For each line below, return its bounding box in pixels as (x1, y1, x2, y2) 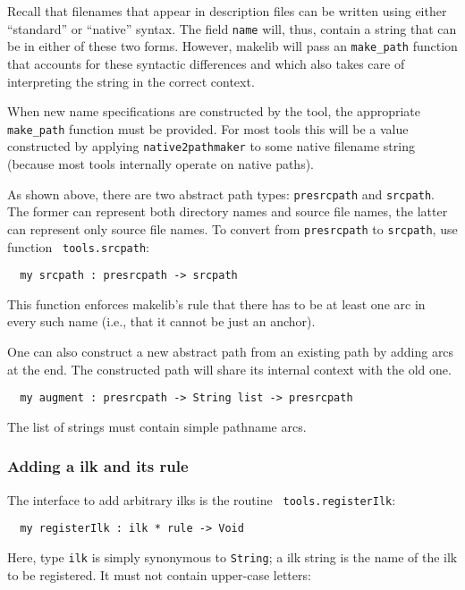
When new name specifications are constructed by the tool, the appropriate (7, 102, 420, 121)
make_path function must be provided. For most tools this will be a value (7, 119, 409, 138)
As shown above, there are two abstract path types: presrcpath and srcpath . (7, 184, 435, 203)
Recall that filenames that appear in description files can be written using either (7, 2, 447, 20)
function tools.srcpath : (7, 237, 149, 256)
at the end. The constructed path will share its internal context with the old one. (7, 359, 452, 378)
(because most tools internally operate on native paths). (7, 155, 314, 173)
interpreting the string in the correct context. (7, 72, 255, 90)
